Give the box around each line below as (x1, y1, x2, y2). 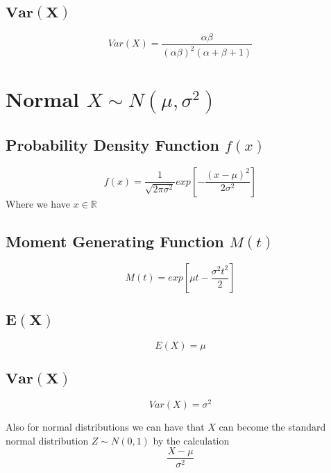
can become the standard (219, 420, 326, 434)
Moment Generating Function (6, 230, 224, 251)
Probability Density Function (6, 133, 219, 155)
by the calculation (153, 433, 230, 447)
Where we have (6, 196, 70, 210)
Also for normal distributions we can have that (6, 420, 205, 434)
